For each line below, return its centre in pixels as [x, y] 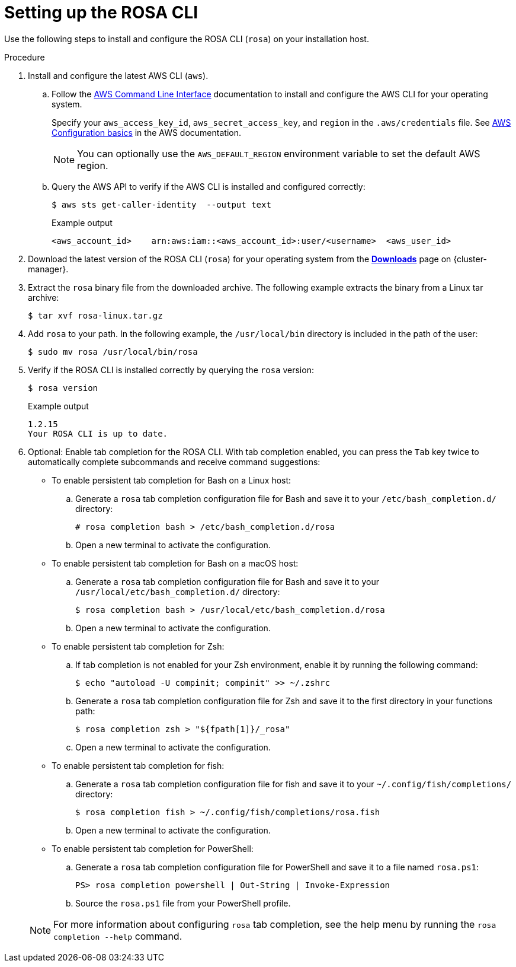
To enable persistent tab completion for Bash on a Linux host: [172, 480]
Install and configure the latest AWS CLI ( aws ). [118, 75]
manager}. [48, 269]
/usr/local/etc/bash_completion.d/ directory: [178, 591]
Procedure [25, 57]
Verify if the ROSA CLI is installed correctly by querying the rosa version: [171, 370]
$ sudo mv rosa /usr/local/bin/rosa [113, 352]
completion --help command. [118, 936]
